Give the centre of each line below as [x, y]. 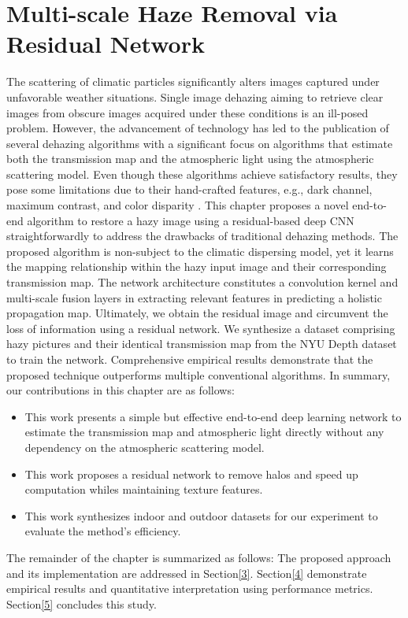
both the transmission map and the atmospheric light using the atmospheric [190, 159]
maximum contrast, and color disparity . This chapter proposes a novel [178, 205]
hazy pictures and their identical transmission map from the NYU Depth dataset [202, 344]
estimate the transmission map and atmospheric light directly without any [204, 432]
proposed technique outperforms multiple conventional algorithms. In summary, [198, 374]
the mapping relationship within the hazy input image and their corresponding [197, 266]
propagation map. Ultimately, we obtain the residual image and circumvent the [197, 313]
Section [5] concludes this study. [82, 603]
